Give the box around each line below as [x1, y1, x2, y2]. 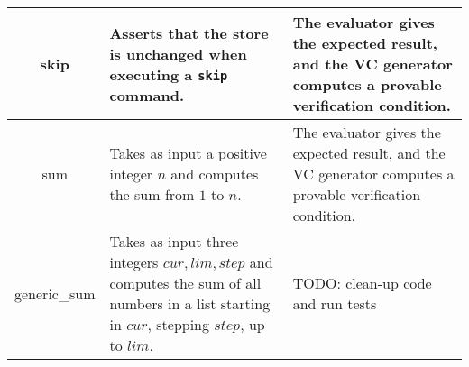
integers [109, 252, 159, 272]
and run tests [292, 293, 377, 314]
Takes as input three [109, 231, 239, 252]
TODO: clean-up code [292, 272, 432, 293]
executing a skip [109, 63, 228, 85]
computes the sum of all [109, 272, 262, 293]
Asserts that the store [109, 22, 269, 43]
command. [109, 84, 184, 106]
